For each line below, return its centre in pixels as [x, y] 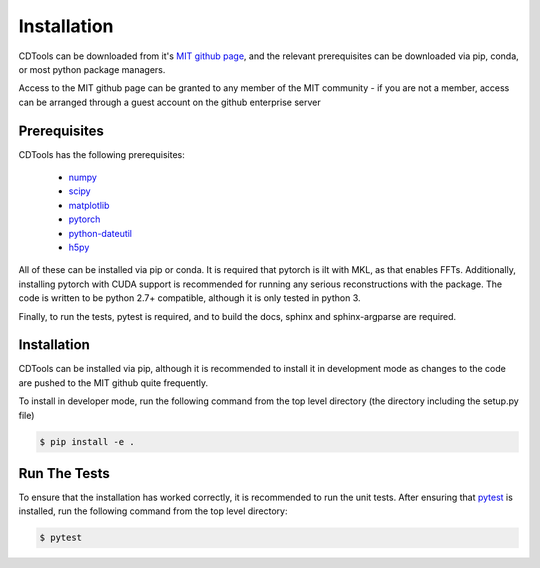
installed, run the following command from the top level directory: [153, 511]
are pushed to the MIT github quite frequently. [113, 382]
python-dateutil [100, 233]
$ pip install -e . [87, 441]
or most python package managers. [92, 69]
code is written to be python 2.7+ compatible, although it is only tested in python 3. [189, 298]
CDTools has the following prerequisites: [101, 154]
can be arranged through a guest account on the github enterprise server [169, 102]
